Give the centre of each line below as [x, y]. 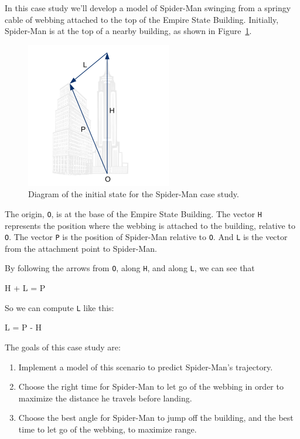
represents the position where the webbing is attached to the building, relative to [150, 225]
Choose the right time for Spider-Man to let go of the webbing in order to [151, 386]
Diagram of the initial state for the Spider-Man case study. [134, 194]
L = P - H [23, 327]
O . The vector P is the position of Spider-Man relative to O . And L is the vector [146, 237]
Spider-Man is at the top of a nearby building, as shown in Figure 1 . [128, 31]
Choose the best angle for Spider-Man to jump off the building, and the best [156, 418]
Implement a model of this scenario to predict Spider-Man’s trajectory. [146, 367]
